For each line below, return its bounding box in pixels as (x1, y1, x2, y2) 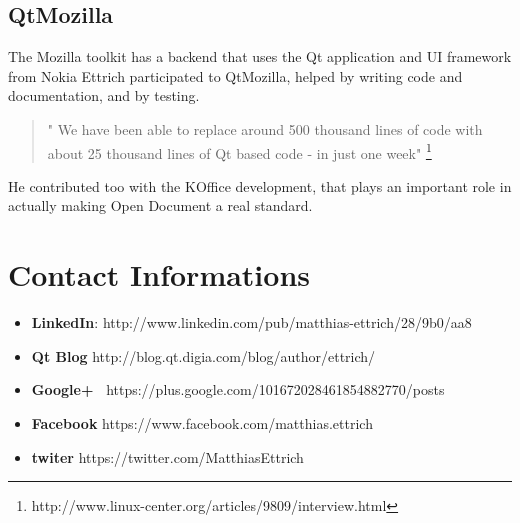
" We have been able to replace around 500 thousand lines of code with (47, 118, 483, 139)
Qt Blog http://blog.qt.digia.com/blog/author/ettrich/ (31, 345, 376, 366)
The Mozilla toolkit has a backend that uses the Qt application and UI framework (8, 46, 512, 67)
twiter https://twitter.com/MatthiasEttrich (31, 446, 304, 467)
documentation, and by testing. (8, 85, 200, 106)
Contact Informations (8, 254, 311, 295)
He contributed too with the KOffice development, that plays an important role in (8, 175, 512, 196)
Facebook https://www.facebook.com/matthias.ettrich (31, 412, 373, 433)
